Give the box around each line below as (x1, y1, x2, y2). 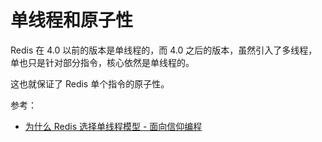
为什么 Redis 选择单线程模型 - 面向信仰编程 (24, 120, 203, 132)
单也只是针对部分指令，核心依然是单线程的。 (10, 56, 195, 68)
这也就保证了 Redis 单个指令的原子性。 (10, 77, 170, 90)
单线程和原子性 (10, 9, 134, 32)
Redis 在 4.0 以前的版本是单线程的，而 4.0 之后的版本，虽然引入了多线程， (10, 44, 318, 56)
